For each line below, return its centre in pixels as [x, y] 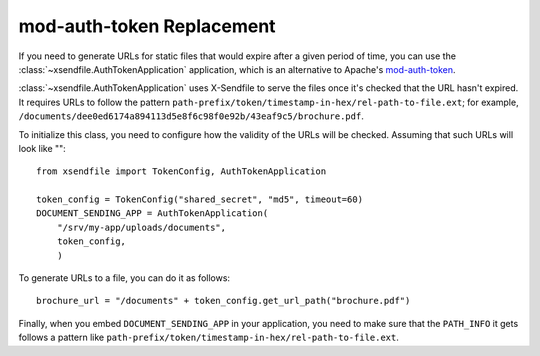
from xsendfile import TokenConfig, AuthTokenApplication [181, 171]
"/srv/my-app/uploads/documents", [141, 227]
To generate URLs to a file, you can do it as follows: [124, 278]
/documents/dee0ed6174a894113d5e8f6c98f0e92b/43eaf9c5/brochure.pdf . [191, 116]
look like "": [42, 148]
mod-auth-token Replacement [147, 26]
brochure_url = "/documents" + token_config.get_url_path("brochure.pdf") [223, 301]
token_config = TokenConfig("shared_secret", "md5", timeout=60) [200, 199]
